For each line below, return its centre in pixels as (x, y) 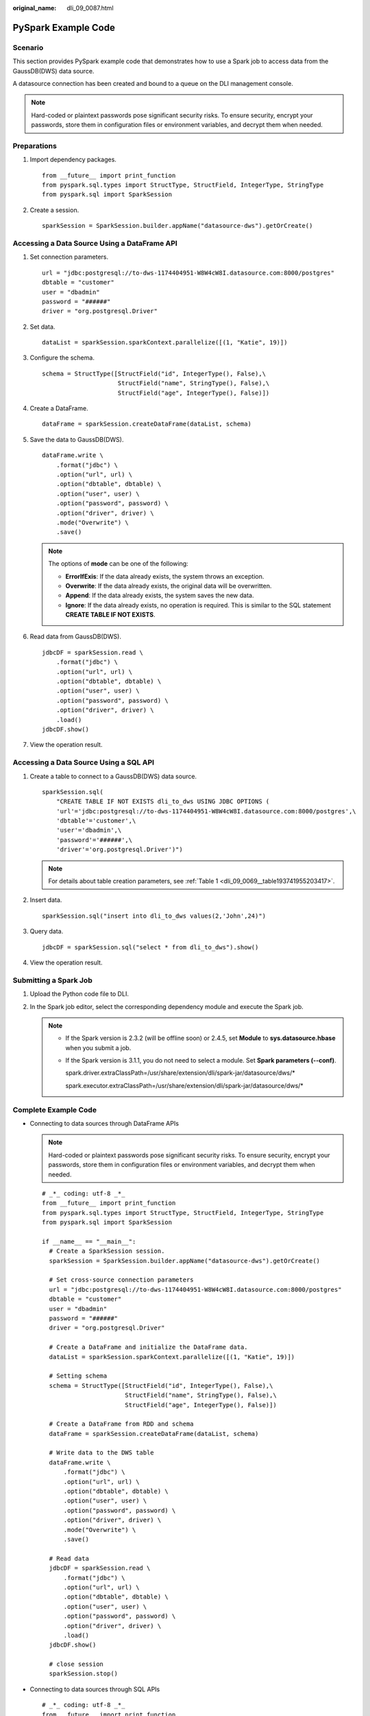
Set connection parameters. (69, 257)
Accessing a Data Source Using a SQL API (83, 763)
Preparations (35, 146)
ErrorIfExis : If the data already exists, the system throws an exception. (165, 576)
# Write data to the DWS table (101, 1453)
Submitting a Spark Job (52, 980)
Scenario (28, 47)
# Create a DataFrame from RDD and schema (122, 1424)
